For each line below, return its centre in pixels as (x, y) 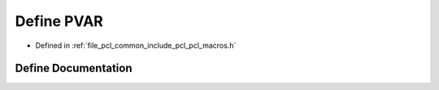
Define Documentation (74, 69)
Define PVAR (59, 21)
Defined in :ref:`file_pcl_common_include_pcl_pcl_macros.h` (136, 45)
